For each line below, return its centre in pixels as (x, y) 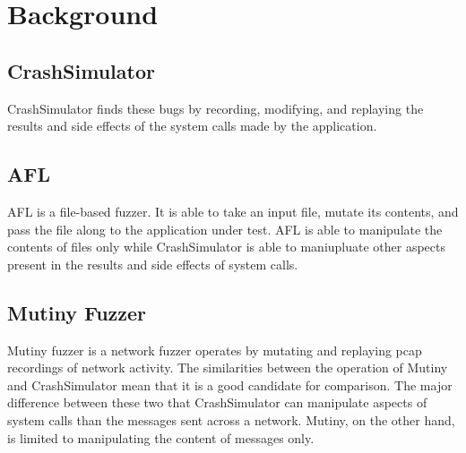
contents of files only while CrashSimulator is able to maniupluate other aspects (227, 247)
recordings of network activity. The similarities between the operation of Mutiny (228, 368)
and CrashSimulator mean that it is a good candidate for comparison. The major (230, 385)
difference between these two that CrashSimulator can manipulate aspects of (217, 402)
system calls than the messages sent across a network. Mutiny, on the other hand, (231, 419)
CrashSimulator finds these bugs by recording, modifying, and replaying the (216, 108)
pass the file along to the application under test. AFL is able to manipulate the (225, 229)
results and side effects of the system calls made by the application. (192, 126)
